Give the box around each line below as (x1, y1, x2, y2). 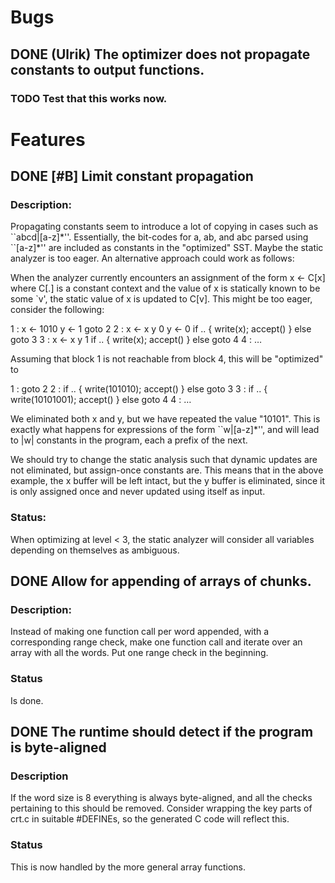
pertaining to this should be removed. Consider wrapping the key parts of (10, 802, 313, 815)
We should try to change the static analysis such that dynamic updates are (10, 454, 318, 466)
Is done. (10, 694, 44, 706)
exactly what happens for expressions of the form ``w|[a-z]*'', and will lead (10, 424, 320, 436)
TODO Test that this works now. (10, 91, 168, 105)
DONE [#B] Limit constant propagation (10, 168, 254, 185)
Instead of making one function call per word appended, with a (10, 626, 270, 638)
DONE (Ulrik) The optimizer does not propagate (10, 46, 311, 63)
